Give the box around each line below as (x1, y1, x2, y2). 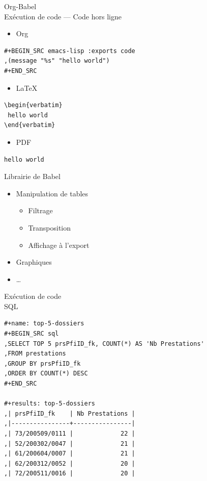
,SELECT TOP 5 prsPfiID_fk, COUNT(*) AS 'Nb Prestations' (4, 340, 204, 347)
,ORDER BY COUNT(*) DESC (4, 370, 88, 377)
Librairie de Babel (4, 171, 61, 182)
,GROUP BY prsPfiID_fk (4, 360, 81, 367)
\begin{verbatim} (4, 102, 63, 109)
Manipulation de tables (16, 188, 88, 198)
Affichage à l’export (28, 239, 90, 250)
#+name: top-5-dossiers (4, 320, 84, 327)
